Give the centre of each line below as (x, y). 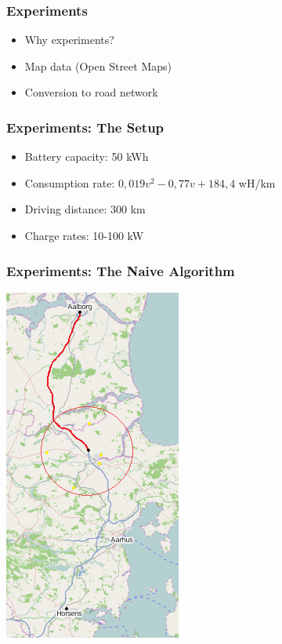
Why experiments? (69, 40)
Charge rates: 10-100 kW (84, 235)
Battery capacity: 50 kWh (87, 156)
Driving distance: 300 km (85, 209)
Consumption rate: (70, 182)
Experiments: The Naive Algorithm (121, 270)
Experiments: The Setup (85, 127)
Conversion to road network (91, 92)
